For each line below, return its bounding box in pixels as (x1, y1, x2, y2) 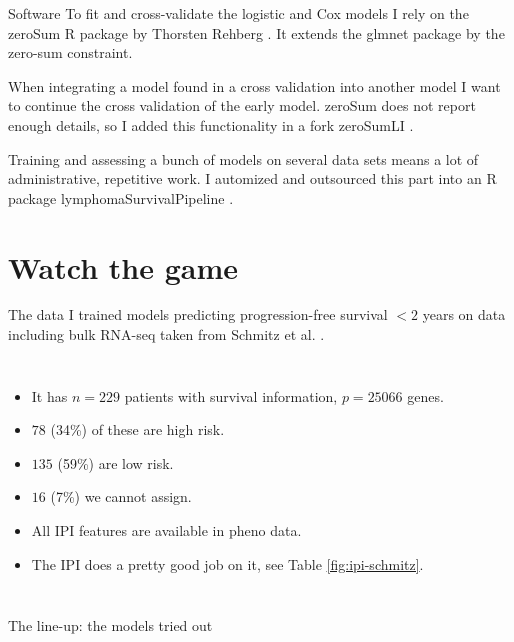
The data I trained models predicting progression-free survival (8, 304, 388, 325)
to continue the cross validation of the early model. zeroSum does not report (8, 95, 476, 116)
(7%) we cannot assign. (50, 486, 192, 507)
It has (31, 385, 68, 406)
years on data (422, 304, 506, 325)
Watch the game (8, 246, 239, 287)
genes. (407, 385, 444, 406)
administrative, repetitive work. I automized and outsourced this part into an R (8, 168, 497, 189)
